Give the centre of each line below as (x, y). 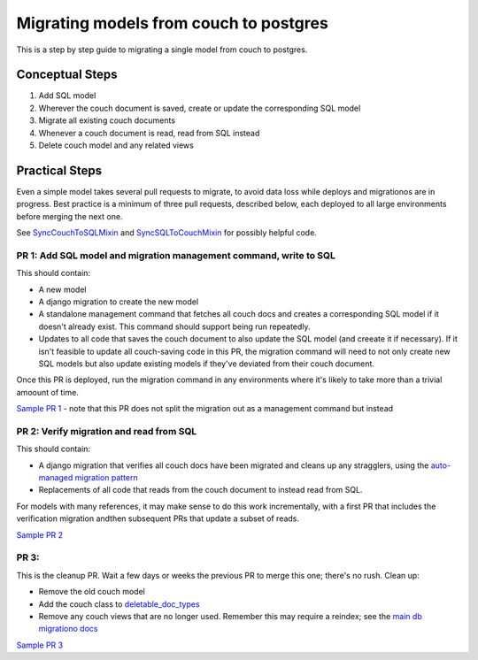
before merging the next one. (69, 216)
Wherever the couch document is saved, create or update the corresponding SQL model (200, 108)
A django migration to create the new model (119, 302)
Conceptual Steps (67, 75)
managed (56, 478)
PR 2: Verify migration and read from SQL (107, 431)
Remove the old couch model (92, 592)
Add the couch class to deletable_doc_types (119, 604)
